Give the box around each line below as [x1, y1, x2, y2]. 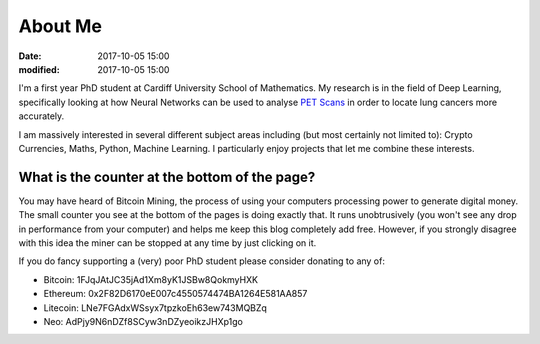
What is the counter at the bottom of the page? [18, 168, 316, 185]
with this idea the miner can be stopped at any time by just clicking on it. [18, 236, 317, 249]
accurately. [18, 110, 65, 122]
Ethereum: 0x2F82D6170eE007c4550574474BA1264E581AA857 [43, 288, 308, 300]
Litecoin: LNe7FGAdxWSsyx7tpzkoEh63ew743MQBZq [43, 301, 267, 314]
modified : [18, 63, 60, 75]
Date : [18, 50, 42, 62]
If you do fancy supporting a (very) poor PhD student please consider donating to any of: [18, 255, 385, 267]
